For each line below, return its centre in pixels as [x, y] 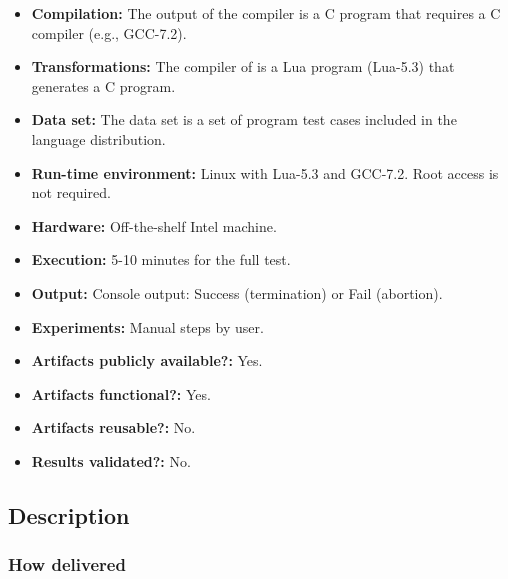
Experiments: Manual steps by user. [147, 326]
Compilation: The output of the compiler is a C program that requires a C [266, 13]
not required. [71, 192]
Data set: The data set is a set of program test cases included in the [244, 119]
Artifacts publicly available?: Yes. [147, 360]
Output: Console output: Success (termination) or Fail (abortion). [237, 292]
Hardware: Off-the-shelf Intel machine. [154, 225]
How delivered [67, 564]
